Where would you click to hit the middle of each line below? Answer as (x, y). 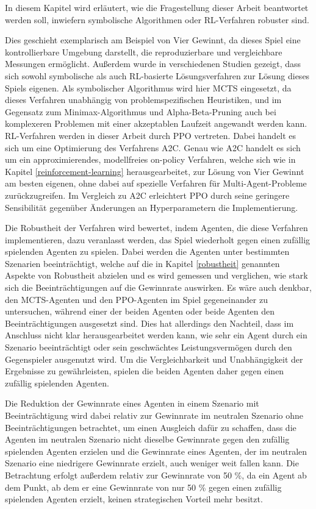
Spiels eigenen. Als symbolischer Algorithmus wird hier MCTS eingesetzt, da (148, 87)
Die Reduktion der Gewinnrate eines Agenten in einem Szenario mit (132, 403)
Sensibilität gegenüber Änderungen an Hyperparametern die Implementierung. (152, 207)
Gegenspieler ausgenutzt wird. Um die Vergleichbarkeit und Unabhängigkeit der (154, 359)
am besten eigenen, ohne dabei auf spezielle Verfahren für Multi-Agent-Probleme (156, 183)
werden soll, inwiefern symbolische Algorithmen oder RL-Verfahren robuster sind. (157, 19)
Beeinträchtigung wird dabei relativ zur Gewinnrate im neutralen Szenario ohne (154, 415)
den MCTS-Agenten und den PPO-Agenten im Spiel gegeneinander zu (136, 299)
